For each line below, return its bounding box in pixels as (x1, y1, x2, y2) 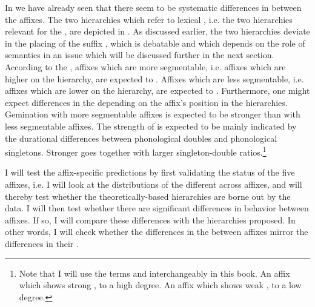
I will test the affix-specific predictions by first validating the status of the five (5, 166, 295, 179)
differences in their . (5, 237, 79, 249)
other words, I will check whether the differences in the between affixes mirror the (5, 225, 308, 238)
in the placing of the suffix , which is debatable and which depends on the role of (5, 36, 305, 49)
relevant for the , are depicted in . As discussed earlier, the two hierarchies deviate (5, 25, 310, 38)
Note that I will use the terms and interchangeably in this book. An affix (19, 266, 290, 279)
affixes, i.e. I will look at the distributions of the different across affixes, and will (5, 177, 302, 190)
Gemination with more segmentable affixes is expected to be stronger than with (5, 108, 300, 120)
